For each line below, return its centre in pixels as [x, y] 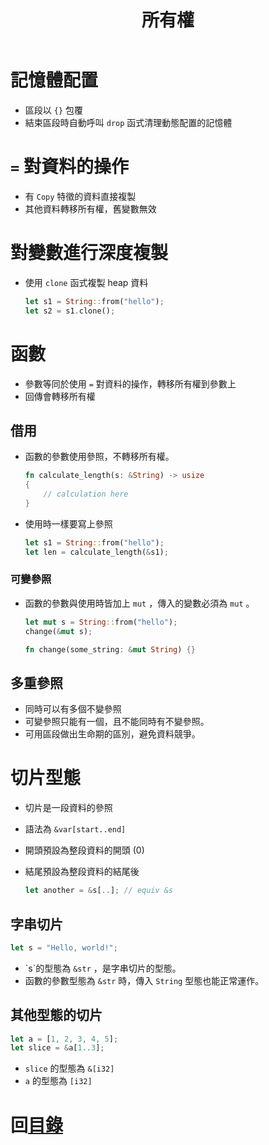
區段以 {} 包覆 [53, 110]
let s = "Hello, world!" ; [64, 947]
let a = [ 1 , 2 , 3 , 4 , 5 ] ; [64, 1039]
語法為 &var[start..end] [75, 829]
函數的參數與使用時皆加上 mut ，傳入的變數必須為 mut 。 [139, 603]
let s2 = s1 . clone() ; [70, 311]
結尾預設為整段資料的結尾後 [82, 872]
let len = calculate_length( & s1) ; [96, 552]
